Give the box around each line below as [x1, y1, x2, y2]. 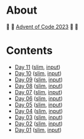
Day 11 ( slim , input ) [14, 63, 61, 70]
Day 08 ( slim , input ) [14, 82, 63, 89]
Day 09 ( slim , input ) [14, 76, 63, 83]
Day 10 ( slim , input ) [14, 69, 62, 77]
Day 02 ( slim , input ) [14, 119, 63, 127]
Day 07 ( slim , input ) [14, 88, 63, 95]
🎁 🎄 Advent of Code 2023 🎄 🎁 [6, 23, 79, 30]
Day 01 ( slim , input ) [14, 126, 62, 133]
